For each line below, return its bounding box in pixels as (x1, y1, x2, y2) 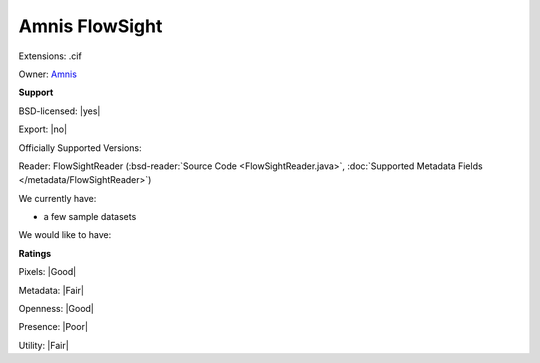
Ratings (18, 247, 52, 259)
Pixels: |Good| (18, 266, 77, 278)
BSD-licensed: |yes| (18, 105, 101, 117)
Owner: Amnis (18, 68, 77, 80)
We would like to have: (18, 229, 112, 241)
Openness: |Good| (18, 303, 95, 315)
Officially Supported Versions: (18, 141, 142, 154)
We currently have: (18, 192, 97, 204)
